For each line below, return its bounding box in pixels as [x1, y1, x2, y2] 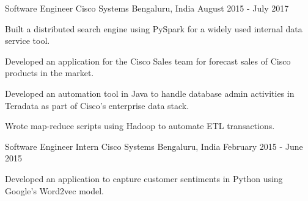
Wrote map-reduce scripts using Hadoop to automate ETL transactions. [5, 119, 275, 132]
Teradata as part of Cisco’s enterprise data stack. [5, 99, 189, 111]
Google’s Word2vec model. [5, 184, 104, 197]
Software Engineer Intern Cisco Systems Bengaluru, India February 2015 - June [5, 139, 303, 152]
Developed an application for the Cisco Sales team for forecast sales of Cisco [5, 54, 291, 67]
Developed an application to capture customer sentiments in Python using [5, 172, 283, 185]
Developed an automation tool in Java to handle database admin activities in [5, 86, 295, 99]
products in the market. [5, 66, 94, 79]
